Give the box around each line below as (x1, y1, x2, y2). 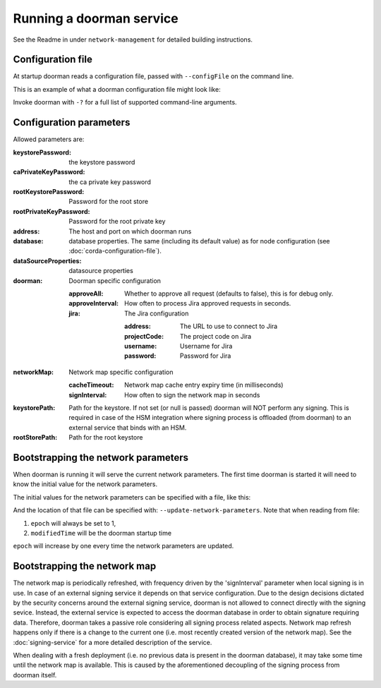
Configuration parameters (13, 116, 131, 128)
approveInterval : (68, 299, 119, 308)
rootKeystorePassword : (13, 188, 85, 196)
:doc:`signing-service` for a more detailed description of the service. (13, 638, 212, 646)
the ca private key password (68, 177, 152, 186)
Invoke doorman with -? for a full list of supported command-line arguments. (13, 98, 237, 107)
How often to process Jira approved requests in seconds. (124, 299, 291, 308)
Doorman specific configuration (68, 276, 162, 285)
